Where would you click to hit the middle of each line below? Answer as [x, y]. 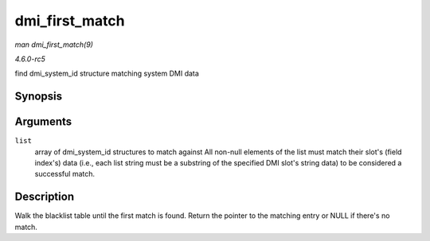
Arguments [43, 122]
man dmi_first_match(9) [54, 45]
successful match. [65, 174]
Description [45, 197]
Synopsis [39, 97]
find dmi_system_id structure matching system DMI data [107, 74]
